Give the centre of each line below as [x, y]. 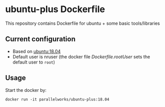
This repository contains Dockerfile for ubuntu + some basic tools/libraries [82, 23]
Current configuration [40, 39]
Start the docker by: [26, 90]
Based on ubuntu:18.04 [37, 51]
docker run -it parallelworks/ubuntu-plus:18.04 [57, 99]
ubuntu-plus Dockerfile [55, 9]
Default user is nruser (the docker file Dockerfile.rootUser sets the [81, 57]
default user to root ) [34, 62]
